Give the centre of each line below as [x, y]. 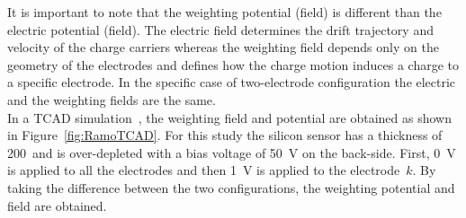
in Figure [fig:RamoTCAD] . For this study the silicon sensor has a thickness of [225, 135]
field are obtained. [57, 205]
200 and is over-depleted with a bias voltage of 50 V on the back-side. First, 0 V [232, 152]
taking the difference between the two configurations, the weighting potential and [231, 187]
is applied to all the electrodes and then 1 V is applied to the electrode [204, 170]
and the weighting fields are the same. [112, 99]
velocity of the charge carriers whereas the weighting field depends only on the [223, 47]
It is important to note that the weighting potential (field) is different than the [224, 12]
